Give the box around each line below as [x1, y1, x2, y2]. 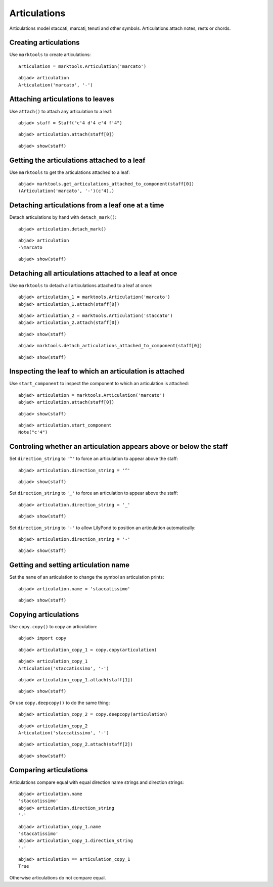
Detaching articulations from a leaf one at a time [9, 201, 164, 210]
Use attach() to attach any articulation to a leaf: [9, 108, 113, 114]
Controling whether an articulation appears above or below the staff [9, 442, 229, 451]
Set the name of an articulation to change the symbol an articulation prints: [9, 574, 164, 580]
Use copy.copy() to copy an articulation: [9, 623, 98, 629]
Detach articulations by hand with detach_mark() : [9, 214, 117, 220]
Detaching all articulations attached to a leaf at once [9, 269, 177, 277]
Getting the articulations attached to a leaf [9, 156, 146, 164]
